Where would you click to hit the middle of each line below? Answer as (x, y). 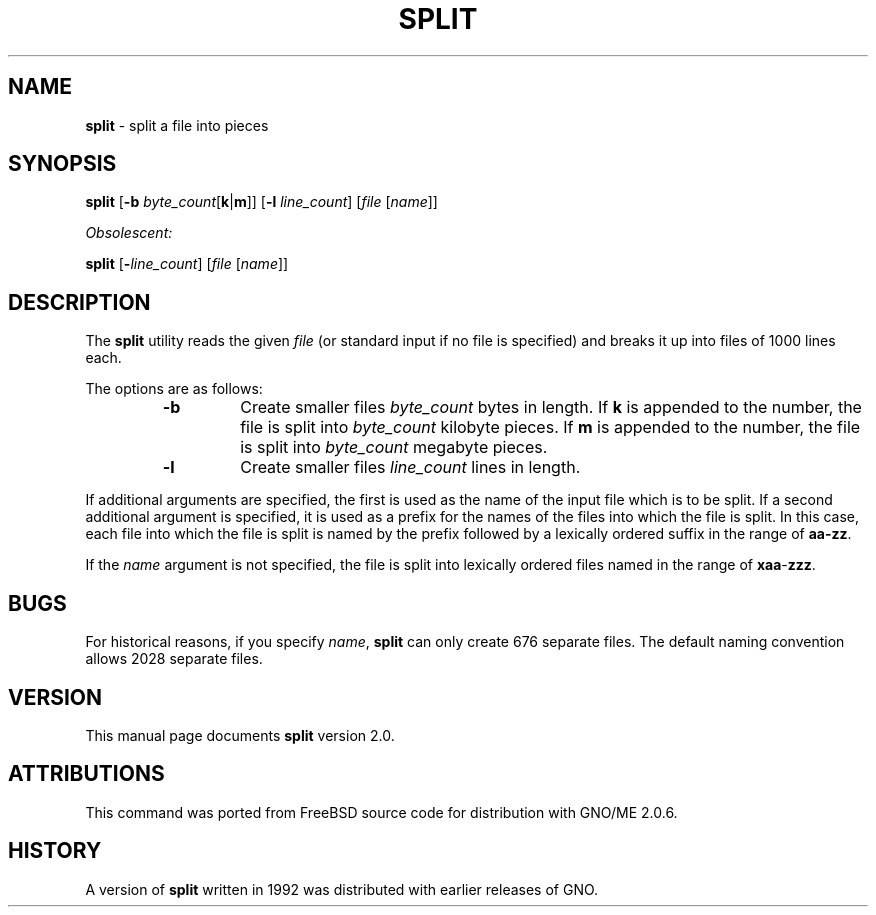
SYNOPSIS (62, 164)
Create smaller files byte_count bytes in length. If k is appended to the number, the (551, 407)
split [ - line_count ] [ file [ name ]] (187, 264)
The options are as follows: (174, 389)
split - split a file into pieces (177, 125)
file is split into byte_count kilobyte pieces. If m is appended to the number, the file (550, 427)
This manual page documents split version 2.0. (240, 735)
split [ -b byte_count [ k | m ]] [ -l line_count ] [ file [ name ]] (261, 202)
